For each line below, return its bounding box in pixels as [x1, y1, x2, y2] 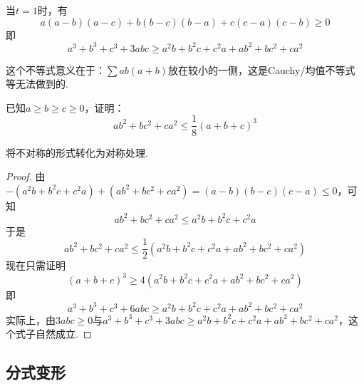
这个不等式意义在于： [6, 62, 105, 77]
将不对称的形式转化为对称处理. [6, 145, 148, 160]
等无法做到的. [6, 76, 68, 91]
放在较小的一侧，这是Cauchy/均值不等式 [167, 62, 355, 77]
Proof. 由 [6, 169, 46, 184]
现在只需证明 [6, 258, 66, 273]
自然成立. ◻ [35, 326, 92, 341]
